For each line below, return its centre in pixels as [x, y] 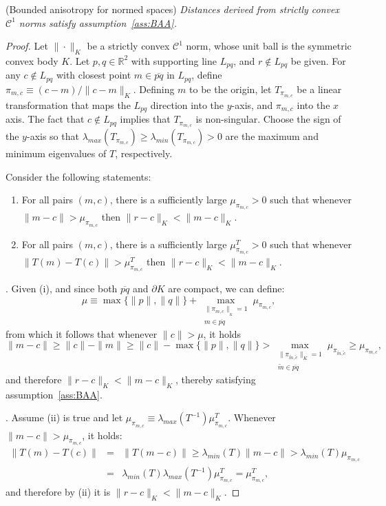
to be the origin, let [230, 89]
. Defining [154, 89]
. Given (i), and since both [62, 289]
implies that [145, 119]
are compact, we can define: [226, 289]
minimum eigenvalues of [56, 153]
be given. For [318, 60]
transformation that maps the [68, 104]
